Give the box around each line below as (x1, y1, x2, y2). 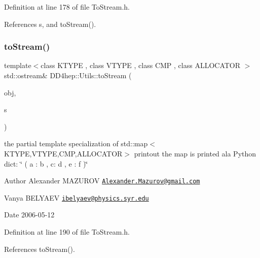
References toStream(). (4, 243, 75, 254)
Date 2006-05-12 (4, 209, 55, 220)
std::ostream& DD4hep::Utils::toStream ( (4, 70, 132, 80)
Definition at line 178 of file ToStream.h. (4, 2, 130, 12)
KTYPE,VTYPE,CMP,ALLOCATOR (4, 148, 123, 158)
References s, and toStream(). (4, 18, 96, 29)
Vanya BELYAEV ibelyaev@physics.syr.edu (4, 192, 149, 203)
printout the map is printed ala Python (134, 148, 256, 158)
